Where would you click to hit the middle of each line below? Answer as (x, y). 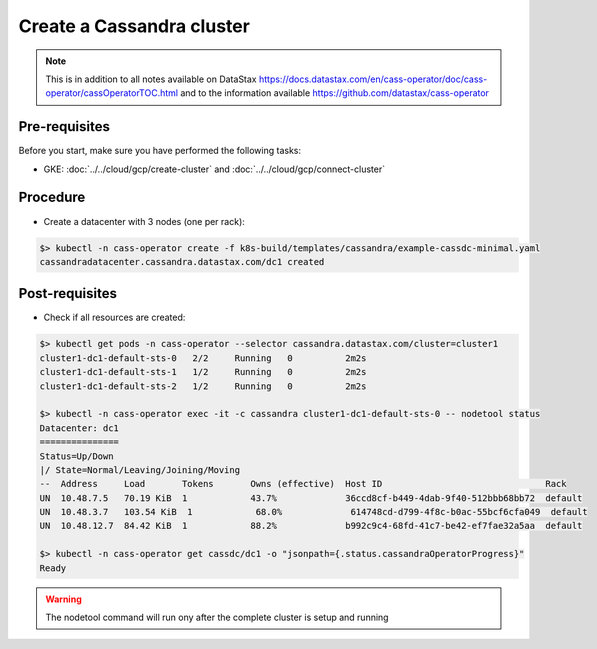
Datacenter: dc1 (79, 428)
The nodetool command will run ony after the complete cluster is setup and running (217, 617)
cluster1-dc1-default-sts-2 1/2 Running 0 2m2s (203, 386)
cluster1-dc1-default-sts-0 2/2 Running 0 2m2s (203, 358)
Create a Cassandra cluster (134, 26)
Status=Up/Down (76, 456)
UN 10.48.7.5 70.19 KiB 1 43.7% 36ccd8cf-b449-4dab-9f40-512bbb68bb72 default (311, 498)
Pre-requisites (64, 126)
